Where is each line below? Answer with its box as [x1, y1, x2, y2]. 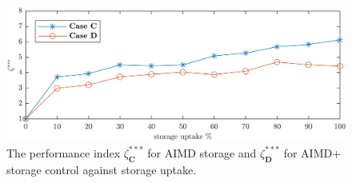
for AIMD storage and [147, 144, 257, 161]
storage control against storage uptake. [6, 161, 197, 177]
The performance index [6, 144, 121, 161]
